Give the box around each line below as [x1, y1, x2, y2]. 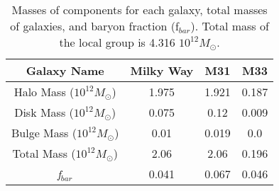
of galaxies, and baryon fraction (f [10, 18, 179, 34]
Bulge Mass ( [11, 125, 77, 141]
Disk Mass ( [14, 104, 74, 120]
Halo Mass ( [13, 83, 75, 100]
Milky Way [130, 62, 194, 79]
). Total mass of [190, 18, 269, 34]
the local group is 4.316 [59, 34, 175, 50]
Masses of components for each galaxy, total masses [11, 1, 268, 18]
